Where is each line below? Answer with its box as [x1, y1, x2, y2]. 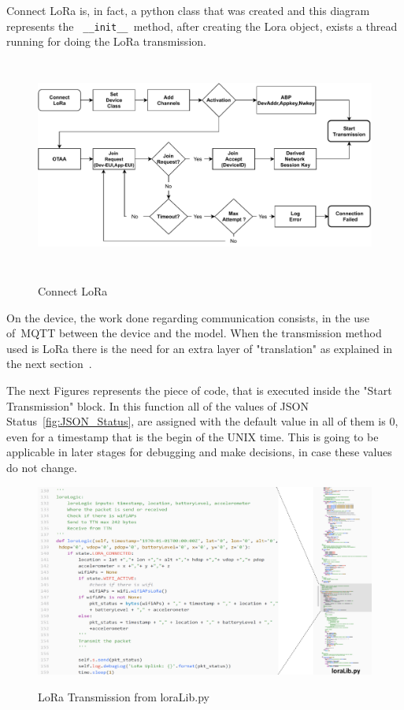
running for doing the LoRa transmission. [6, 33, 206, 50]
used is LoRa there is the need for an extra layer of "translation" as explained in [6, 340, 393, 356]
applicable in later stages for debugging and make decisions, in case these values [6, 444, 392, 460]
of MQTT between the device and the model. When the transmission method [6, 325, 382, 341]
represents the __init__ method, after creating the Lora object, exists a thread [6, 17, 398, 34]
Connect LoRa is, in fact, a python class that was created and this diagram [6, 2, 370, 18]
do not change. [6, 459, 77, 475]
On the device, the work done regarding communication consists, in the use [6, 309, 369, 325]
